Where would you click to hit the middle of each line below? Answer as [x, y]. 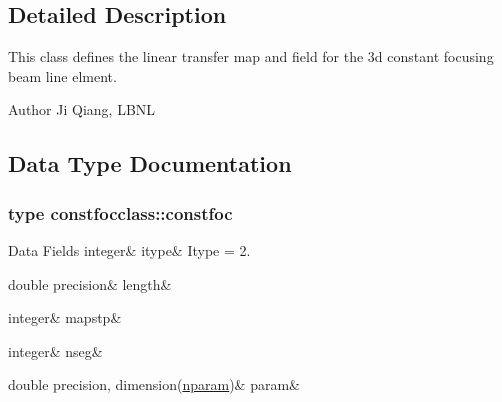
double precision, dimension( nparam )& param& [154, 384]
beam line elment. [62, 75]
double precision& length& [90, 283]
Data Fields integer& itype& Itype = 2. [129, 249]
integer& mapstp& [65, 317]
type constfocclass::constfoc [120, 212]
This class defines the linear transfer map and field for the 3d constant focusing [251, 56]
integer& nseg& [55, 350]
